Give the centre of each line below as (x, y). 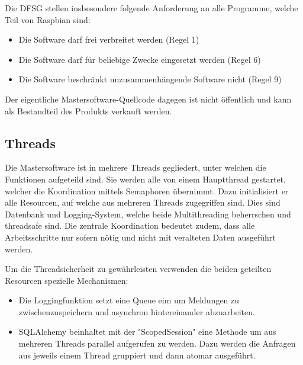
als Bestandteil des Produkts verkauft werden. (88, 111)
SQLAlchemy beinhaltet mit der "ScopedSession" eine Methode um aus (147, 332)
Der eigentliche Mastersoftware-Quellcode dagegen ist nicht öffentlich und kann (148, 99)
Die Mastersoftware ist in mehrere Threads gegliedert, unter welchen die (136, 167)
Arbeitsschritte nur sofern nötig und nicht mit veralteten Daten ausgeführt (140, 237)
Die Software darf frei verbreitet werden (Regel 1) (109, 39)
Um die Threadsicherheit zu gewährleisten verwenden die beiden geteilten (138, 269)
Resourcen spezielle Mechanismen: (67, 280)
